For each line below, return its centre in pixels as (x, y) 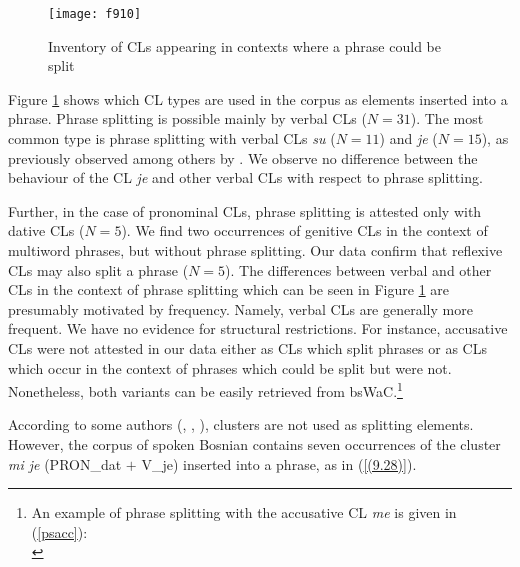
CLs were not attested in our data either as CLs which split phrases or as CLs (247, 347)
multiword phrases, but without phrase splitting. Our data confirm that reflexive (255, 250)
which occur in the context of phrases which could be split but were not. (230, 367)
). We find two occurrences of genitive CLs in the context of (304, 230)
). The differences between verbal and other (358, 269)
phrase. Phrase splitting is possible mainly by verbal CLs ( (187, 118)
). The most (447, 118)
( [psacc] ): (59, 531)
